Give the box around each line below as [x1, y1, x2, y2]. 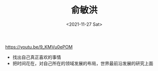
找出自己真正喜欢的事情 [12, 54, 61, 60]
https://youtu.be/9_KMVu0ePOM [5, 44, 73, 50]
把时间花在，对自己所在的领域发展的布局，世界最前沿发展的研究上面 [12, 60, 153, 66]
